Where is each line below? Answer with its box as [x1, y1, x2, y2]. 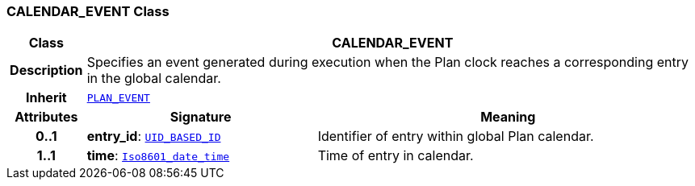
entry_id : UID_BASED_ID [86, 128, 221, 145]
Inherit [25, 89, 67, 106]
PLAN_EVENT [86, 91, 150, 104]
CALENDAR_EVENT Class [6, 3, 170, 19]
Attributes [15, 109, 78, 126]
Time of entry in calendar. [317, 147, 474, 164]
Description [10, 62, 83, 79]
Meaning [480, 109, 536, 126]
